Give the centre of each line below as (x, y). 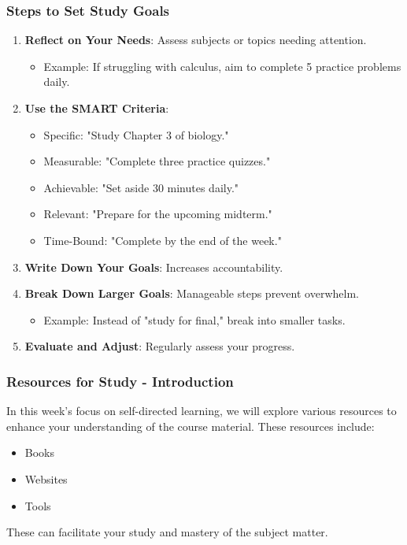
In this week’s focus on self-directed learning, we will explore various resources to (202, 411)
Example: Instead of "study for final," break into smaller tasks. (194, 319)
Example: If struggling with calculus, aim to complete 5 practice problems (222, 66)
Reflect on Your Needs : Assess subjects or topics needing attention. (196, 40)
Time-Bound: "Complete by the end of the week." (163, 240)
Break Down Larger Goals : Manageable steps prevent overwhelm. (192, 293)
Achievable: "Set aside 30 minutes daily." (141, 187)
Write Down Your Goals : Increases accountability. (154, 267)
